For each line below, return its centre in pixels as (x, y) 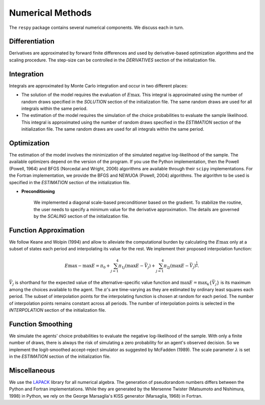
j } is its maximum (233, 283)
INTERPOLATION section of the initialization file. (58, 310)
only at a (238, 242)
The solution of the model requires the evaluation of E (76, 95)
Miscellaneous (32, 370)
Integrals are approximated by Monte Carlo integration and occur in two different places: (98, 85)
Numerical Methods (50, 13)
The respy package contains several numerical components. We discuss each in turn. (96, 27)
